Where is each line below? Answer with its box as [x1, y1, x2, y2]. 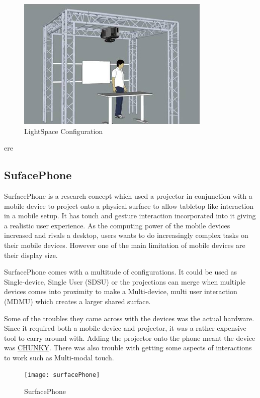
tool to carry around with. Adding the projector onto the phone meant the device [4, 332, 255, 343]
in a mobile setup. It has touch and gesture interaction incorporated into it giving [4, 210, 256, 221]
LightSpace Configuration [24, 125, 103, 136]
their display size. [4, 249, 58, 260]
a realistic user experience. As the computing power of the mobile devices [4, 220, 230, 230]
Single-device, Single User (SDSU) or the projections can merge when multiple [4, 276, 246, 287]
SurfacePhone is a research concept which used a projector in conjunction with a [4, 190, 252, 201]
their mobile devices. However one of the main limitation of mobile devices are [4, 239, 245, 250]
